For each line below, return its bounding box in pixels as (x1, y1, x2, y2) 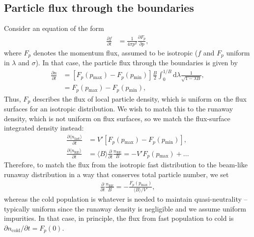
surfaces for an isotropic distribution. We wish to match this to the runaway (4, 104, 233, 114)
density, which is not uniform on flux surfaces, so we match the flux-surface (4, 113, 230, 123)
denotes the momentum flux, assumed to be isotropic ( (33, 47, 198, 57)
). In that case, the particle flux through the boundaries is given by (35, 57, 238, 68)
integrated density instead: (4, 123, 84, 133)
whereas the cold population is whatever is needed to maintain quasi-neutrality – (4, 194, 248, 204)
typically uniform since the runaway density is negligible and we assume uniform (4, 203, 246, 213)
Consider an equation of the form (4, 23, 104, 33)
